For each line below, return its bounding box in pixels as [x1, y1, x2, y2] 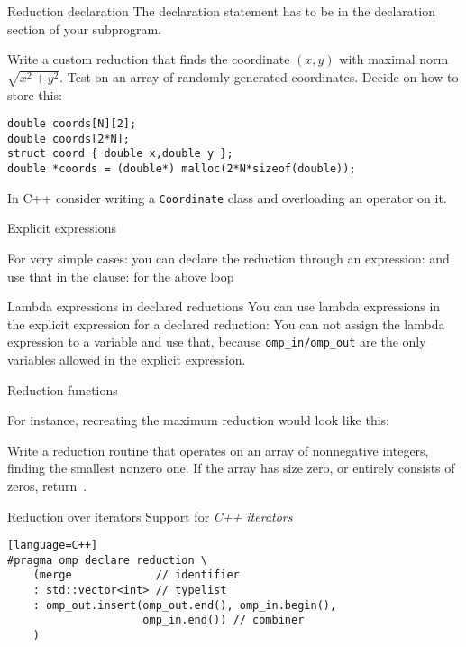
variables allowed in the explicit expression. [7, 350, 246, 369]
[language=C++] [7, 539, 98, 552]
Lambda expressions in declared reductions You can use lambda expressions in [7, 297, 441, 316]
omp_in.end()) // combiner [142, 614, 305, 627]
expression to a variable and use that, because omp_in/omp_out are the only [7, 332, 426, 351]
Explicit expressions [7, 218, 117, 237]
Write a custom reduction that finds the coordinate [7, 50, 290, 69]
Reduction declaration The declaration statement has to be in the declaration [7, 2, 435, 20]
